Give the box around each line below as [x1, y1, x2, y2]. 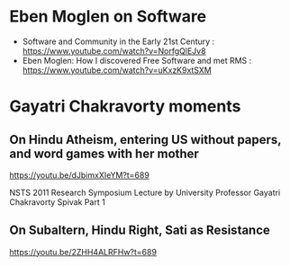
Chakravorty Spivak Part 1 [9, 196, 105, 208]
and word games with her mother [9, 146, 200, 161]
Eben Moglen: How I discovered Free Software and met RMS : [22, 55, 252, 66]
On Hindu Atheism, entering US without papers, [9, 132, 282, 147]
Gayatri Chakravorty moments [9, 96, 241, 117]
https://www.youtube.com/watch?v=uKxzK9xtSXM [22, 65, 212, 75]
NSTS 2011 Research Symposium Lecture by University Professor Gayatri [9, 187, 281, 198]
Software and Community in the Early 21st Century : [22, 36, 215, 47]
